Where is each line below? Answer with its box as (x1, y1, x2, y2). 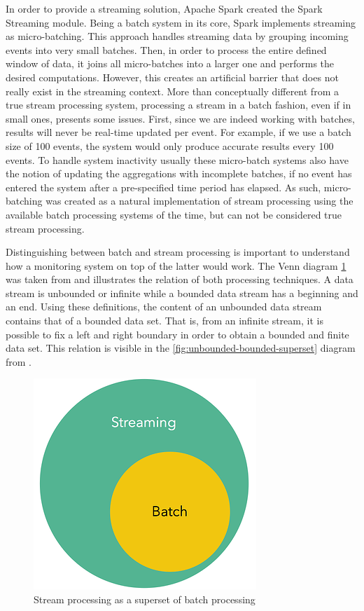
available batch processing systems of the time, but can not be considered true (6, 207, 342, 221)
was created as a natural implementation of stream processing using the (45, 193, 353, 208)
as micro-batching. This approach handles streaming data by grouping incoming (6, 29, 349, 43)
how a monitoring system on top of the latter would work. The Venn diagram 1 (6, 258, 346, 273)
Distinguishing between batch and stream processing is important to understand (6, 245, 350, 259)
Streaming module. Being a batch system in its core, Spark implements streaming (6, 15, 356, 29)
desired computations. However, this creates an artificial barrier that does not (6, 69, 339, 84)
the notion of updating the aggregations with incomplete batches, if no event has (6, 166, 352, 181)
